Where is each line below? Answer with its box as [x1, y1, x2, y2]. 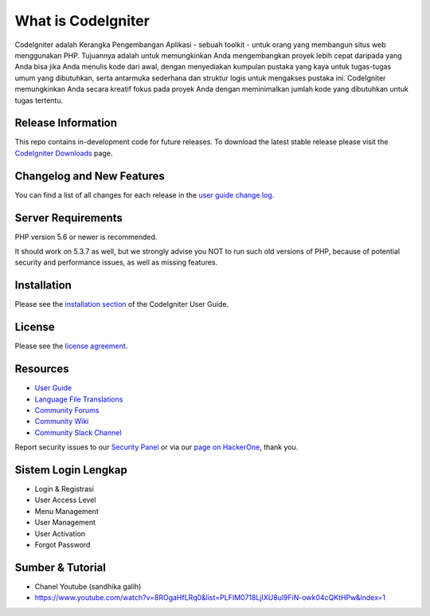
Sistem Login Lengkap [14, 463, 127, 477]
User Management [34, 518, 96, 528]
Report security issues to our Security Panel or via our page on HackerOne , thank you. [14, 442, 299, 452]
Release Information [14, 116, 118, 130]
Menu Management [34, 506, 99, 516]
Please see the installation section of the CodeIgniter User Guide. [14, 300, 229, 309]
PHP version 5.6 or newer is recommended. [14, 232, 158, 241]
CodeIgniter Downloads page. [14, 148, 113, 158]
